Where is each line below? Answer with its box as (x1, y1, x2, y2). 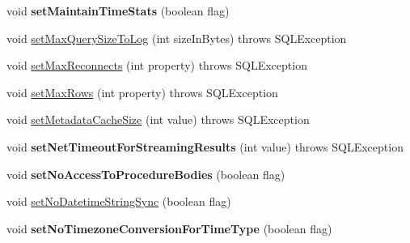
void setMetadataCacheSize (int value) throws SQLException (6, 111, 310, 128)
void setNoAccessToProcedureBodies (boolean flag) (6, 165, 285, 182)
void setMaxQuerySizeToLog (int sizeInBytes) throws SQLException (6, 29, 347, 46)
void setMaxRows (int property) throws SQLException (6, 83, 278, 100)
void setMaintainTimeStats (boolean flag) (6, 2, 230, 19)
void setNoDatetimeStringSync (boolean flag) (6, 193, 231, 210)
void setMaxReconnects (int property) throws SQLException (6, 57, 307, 74)
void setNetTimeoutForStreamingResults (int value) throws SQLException (6, 138, 404, 155)
